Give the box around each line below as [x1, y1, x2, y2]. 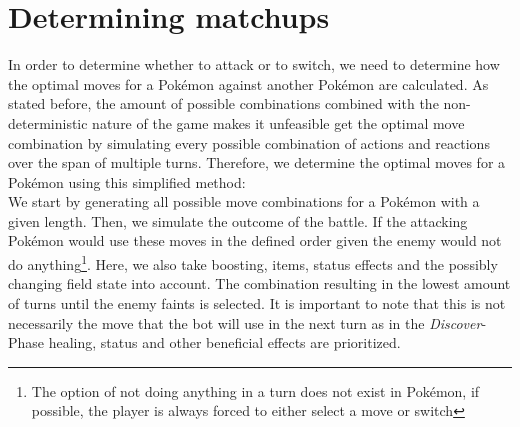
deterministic [8, 112, 88, 133]
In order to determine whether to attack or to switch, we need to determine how [8, 54, 500, 75]
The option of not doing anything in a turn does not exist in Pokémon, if [31, 380, 480, 401]
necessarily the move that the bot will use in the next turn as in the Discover [8, 312, 482, 333]
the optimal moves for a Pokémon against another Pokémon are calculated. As [8, 73, 489, 94]
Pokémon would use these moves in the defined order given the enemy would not [8, 230, 502, 251]
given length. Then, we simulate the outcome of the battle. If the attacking [8, 210, 468, 231]
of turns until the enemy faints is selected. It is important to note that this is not [8, 292, 506, 313]
